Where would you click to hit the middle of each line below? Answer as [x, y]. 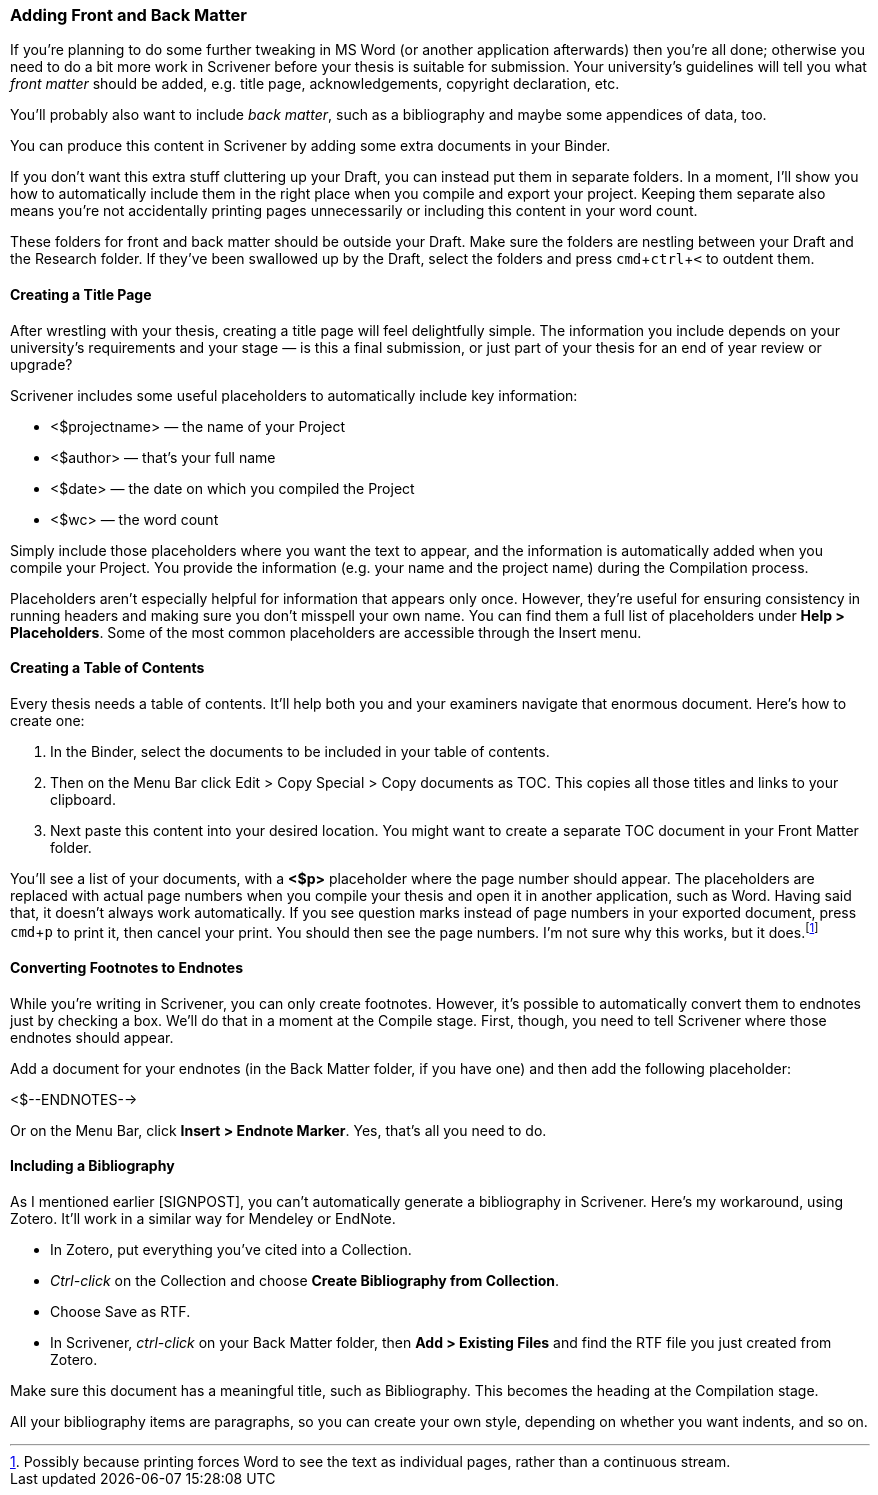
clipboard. [83, 799]
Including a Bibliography [92, 1166]
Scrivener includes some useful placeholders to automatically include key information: [294, 395]
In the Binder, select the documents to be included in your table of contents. [300, 751]
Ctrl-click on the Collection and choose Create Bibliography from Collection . [305, 1280]
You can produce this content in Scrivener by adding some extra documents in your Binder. [310, 146]
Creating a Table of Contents [107, 668]
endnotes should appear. [92, 1037]
